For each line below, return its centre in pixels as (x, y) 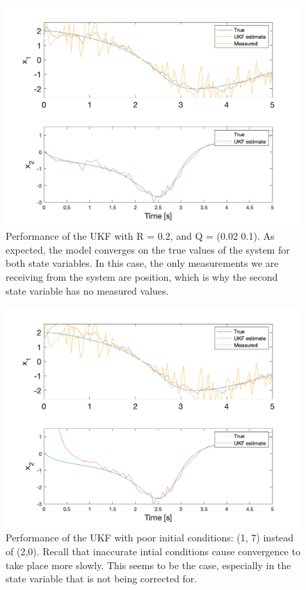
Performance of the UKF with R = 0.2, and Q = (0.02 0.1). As (140, 236)
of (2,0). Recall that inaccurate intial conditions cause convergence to (153, 551)
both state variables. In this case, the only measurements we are (142, 263)
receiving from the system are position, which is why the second (142, 276)
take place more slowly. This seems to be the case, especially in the (148, 565)
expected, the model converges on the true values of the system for (148, 249)
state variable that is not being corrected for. (102, 579)
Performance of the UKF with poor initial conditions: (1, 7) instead (150, 538)
